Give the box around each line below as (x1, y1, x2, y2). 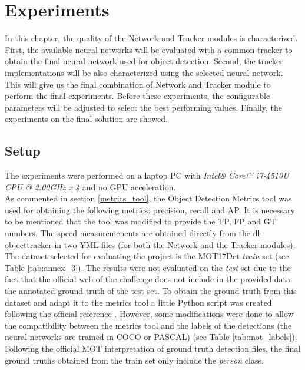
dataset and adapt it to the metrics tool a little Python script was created (5, 296, 272, 308)
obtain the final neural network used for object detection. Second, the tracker (5, 55, 283, 67)
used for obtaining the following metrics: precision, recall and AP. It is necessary (5, 203, 295, 216)
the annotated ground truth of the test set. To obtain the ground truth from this (5, 285, 297, 297)
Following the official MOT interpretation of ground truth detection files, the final (5, 342, 301, 354)
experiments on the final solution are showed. (5, 113, 168, 125)
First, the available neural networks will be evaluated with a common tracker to (5, 43, 293, 55)
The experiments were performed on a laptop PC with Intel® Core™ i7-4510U (5, 169, 289, 181)
